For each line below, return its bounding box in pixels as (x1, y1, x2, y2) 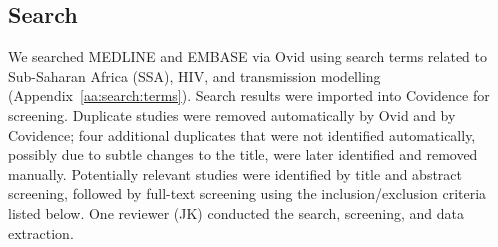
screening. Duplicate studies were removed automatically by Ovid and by (8, 104, 456, 125)
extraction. (8, 222, 74, 243)
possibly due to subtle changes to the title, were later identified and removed (8, 144, 478, 165)
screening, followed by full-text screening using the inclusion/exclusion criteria (8, 183, 487, 204)
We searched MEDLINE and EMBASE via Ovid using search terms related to (8, 46, 487, 67)
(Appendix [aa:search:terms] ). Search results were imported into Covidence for (8, 85, 490, 106)
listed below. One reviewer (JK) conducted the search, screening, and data (8, 202, 464, 223)
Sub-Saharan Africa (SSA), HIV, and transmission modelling (8, 65, 381, 86)
